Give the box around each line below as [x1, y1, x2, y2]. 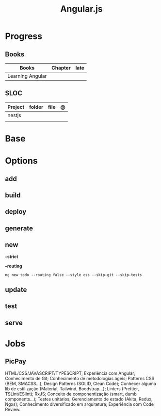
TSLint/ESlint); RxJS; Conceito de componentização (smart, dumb [5, 391, 137, 397]
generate [5, 224, 33, 232]
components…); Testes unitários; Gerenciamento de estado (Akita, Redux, [5, 396, 153, 402]
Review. [5, 406, 21, 412]
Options [5, 156, 38, 166]
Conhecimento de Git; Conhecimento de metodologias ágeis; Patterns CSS [5, 375, 155, 381]
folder [29, 104, 44, 110]
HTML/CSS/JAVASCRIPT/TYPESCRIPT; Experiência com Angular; [5, 370, 136, 376]
